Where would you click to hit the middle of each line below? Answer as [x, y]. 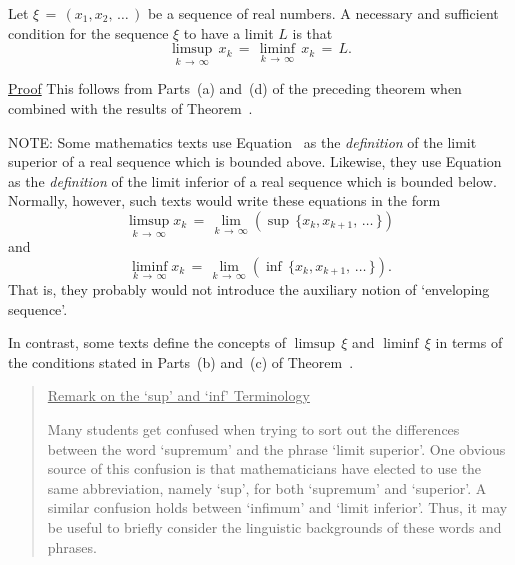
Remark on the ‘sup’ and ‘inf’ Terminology [178, 395]
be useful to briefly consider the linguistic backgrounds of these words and [274, 526]
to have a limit [228, 32]
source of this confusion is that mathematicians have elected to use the [264, 468]
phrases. [72, 546]
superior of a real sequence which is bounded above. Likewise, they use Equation [255, 161]
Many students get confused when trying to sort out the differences [253, 428]
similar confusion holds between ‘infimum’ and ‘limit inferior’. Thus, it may [277, 507]
